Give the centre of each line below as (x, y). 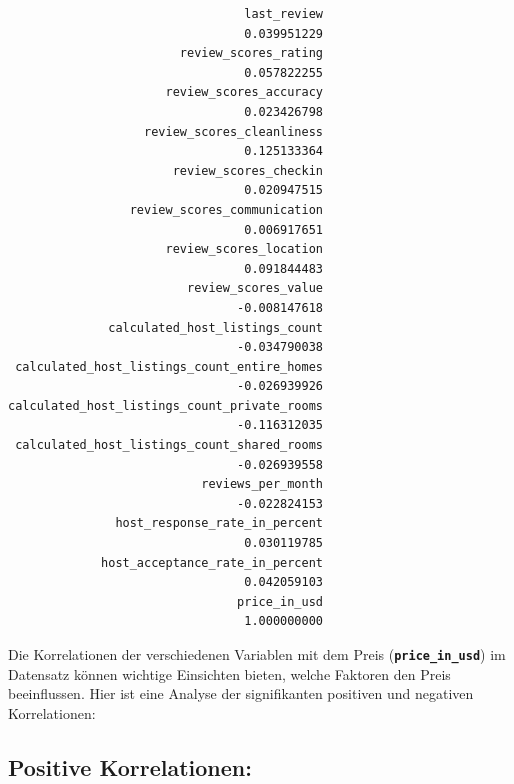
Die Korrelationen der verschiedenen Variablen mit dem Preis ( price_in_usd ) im (257, 654)
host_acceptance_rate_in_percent (212, 562)
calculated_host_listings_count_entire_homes (169, 366)
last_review (283, 14)
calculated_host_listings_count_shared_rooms (169, 445)
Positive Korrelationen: (130, 766)
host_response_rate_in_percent (219, 523)
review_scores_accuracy (244, 92)
